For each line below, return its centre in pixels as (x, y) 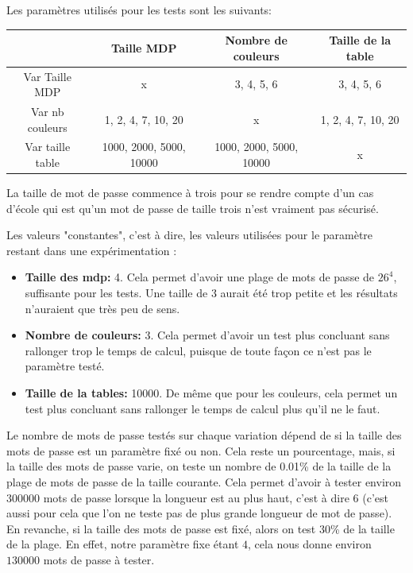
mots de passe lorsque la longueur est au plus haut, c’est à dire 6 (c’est (216, 497)
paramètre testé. (65, 366)
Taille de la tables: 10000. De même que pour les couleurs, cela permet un (211, 393)
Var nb (47, 111)
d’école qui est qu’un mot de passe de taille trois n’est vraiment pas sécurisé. (193, 208)
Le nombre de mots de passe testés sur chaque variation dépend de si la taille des (204, 435)
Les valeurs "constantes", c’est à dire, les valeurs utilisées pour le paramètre (190, 235)
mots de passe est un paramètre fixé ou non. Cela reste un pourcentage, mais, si (201, 450)
